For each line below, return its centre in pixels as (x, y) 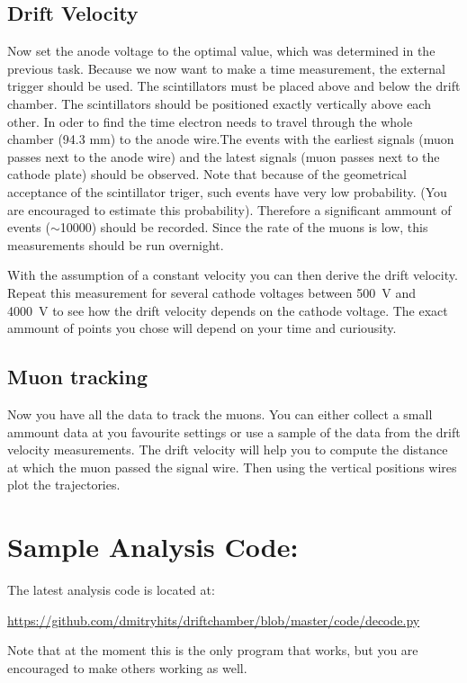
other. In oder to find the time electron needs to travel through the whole (210, 121)
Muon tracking (77, 377)
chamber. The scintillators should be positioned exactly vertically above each (219, 103)
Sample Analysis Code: (153, 547)
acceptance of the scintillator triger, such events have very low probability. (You (227, 191)
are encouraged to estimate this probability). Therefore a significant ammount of (229, 209)
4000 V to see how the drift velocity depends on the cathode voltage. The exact (228, 310)
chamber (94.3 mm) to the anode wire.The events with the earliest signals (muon (231, 139)
